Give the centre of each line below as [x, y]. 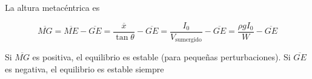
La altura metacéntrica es [52, 7]
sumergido [188, 40]
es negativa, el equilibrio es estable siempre [85, 68]
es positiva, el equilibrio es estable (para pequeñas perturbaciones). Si [161, 57]
